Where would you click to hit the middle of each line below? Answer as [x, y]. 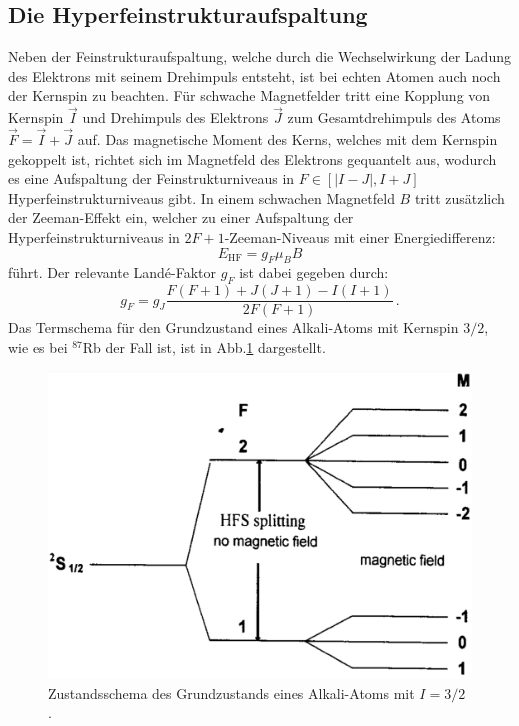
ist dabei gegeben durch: [314, 272]
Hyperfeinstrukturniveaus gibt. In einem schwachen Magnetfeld [201, 197]
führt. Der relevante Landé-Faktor [112, 272]
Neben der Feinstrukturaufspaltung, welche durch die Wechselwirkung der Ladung [259, 56]
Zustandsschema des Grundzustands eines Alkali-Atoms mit [231, 692]
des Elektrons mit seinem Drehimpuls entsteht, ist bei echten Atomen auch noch [254, 75]
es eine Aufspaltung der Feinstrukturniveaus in [151, 178]
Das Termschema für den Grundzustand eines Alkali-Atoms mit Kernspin [233, 327]
